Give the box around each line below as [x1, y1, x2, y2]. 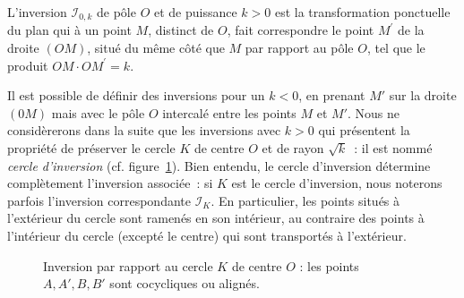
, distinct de [148, 21, 214, 39]
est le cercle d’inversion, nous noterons [231, 174, 443, 192]
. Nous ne [347, 103, 400, 122]
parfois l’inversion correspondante [7, 191, 191, 209]
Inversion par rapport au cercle [43, 256, 213, 275]
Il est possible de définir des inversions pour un [7, 86, 265, 105]
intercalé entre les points [162, 103, 296, 122]
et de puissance [153, 3, 237, 21]
